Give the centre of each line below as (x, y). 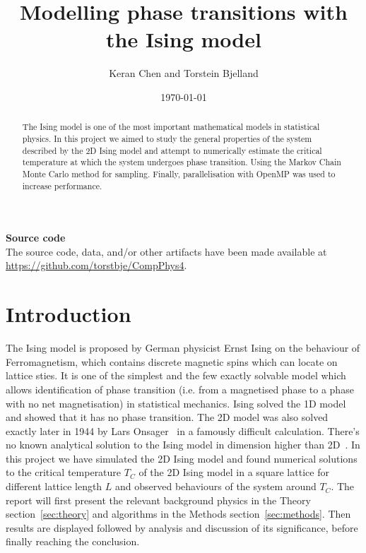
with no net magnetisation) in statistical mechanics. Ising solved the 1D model (176, 403)
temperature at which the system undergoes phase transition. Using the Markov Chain (182, 162)
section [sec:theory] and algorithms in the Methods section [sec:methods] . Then (178, 514)
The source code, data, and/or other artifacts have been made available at (166, 251)
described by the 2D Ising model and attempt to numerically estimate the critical (172, 150)
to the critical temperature (64, 472)
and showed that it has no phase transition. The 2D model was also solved (167, 417)
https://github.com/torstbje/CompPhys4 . (96, 265)
